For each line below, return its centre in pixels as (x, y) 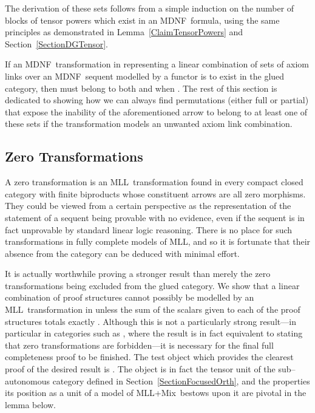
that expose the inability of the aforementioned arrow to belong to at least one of (156, 111)
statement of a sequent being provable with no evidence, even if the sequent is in (155, 217)
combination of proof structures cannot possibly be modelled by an (130, 297)
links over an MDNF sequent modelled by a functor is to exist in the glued (145, 76)
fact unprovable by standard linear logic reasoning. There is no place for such (149, 229)
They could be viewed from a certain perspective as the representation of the (148, 206)
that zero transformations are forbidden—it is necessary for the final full (139, 345)
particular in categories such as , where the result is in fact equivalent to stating (154, 333)
